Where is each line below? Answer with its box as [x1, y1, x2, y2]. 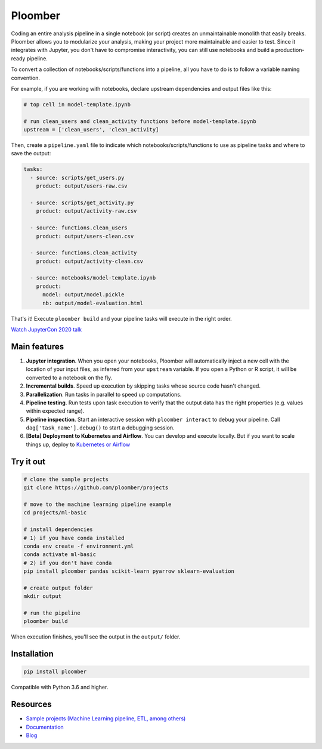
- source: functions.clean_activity [30, 250, 137, 256]
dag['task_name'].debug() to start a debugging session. [26, 424, 175, 431]
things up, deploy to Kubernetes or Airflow [26, 441, 131, 448]
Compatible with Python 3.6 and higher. [11, 684, 109, 691]
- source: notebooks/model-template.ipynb [30, 275, 156, 281]
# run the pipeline [23, 610, 80, 616]
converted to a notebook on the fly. [26, 374, 113, 381]
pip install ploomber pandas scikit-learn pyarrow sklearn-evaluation [23, 568, 235, 575]
